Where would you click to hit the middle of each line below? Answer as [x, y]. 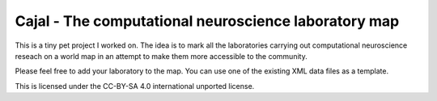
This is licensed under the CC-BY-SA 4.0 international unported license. [135, 86]
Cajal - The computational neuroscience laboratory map [207, 21]
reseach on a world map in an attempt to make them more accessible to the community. [161, 56]
